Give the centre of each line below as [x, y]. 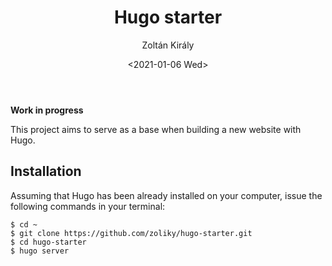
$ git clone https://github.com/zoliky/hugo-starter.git [131, 233]
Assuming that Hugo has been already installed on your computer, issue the [166, 195]
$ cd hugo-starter [48, 242]
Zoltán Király [168, 45]
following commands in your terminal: [88, 206]
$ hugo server [40, 251]
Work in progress [47, 110]
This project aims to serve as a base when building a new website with [156, 129]
